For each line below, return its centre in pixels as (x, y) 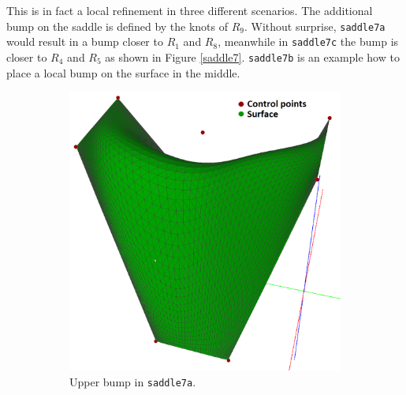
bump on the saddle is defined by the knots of (117, 26)
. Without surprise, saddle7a (315, 26)
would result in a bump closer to (85, 41)
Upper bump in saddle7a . (133, 381)
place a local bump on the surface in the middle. (123, 72)
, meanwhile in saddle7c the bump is (308, 41)
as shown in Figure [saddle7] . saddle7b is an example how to (252, 56)
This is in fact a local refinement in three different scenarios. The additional (190, 10)
